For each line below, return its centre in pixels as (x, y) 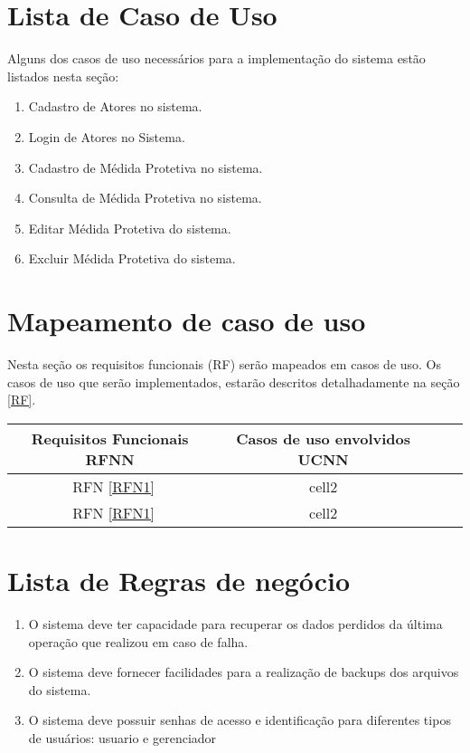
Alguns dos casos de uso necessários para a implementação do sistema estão (216, 58)
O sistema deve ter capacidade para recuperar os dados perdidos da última (235, 623)
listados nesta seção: (63, 76)
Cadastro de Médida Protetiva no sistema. (146, 167)
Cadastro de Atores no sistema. (115, 106)
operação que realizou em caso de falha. (138, 641)
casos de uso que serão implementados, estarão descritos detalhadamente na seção (234, 381)
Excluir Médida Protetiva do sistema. (132, 258)
